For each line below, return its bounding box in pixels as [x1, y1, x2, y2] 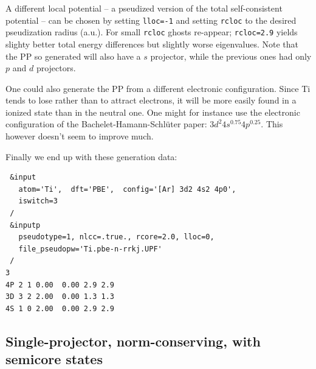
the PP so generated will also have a [5, 49, 141, 62]
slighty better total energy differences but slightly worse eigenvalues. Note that [5, 37, 298, 50]
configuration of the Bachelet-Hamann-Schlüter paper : [5, 118, 207, 130]
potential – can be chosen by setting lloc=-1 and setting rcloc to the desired [5, 13, 297, 26]
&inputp [10, 220, 41, 230]
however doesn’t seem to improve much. [5, 130, 154, 142]
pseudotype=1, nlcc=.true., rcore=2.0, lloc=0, [18, 233, 215, 242]
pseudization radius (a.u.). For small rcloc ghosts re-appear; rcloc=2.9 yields [5, 26, 298, 38]
